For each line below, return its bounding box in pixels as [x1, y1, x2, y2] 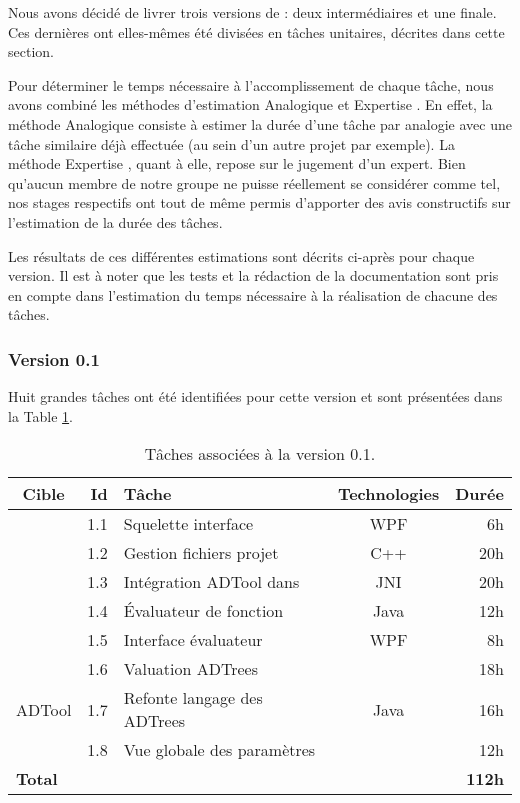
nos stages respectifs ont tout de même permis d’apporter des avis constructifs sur [8, 192, 511, 213]
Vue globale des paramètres [123, 738, 316, 762]
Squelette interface [123, 512, 254, 536]
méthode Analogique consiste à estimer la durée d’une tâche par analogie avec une [8, 113, 512, 134]
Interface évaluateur [123, 628, 263, 652]
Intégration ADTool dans [123, 570, 300, 594]
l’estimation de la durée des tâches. [8, 211, 223, 232]
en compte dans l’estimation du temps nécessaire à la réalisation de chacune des [8, 284, 498, 305]
